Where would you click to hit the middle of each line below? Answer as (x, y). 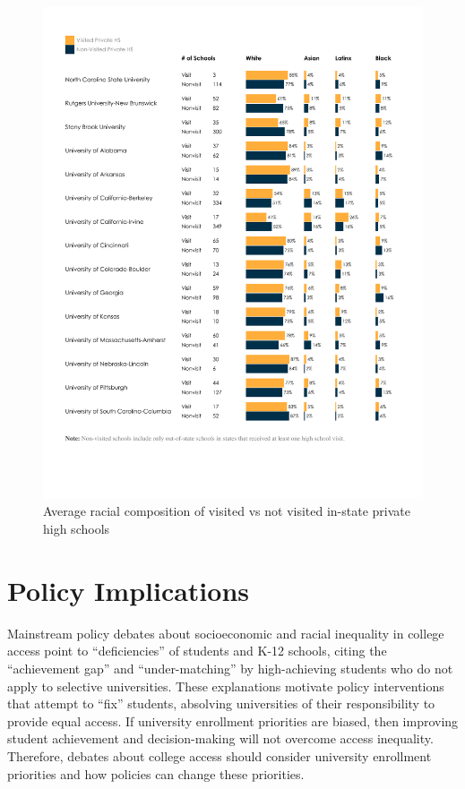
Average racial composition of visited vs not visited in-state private (227, 511)
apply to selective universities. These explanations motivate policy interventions (226, 686)
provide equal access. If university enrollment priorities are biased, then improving (233, 720)
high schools (77, 529)
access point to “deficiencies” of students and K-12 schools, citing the (197, 651)
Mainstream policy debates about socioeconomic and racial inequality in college (226, 633)
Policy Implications (129, 590)
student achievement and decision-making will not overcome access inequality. (220, 738)
